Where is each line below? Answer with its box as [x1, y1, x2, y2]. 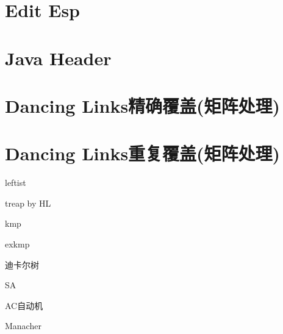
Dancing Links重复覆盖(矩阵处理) [5, 141, 281, 166]
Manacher [5, 319, 41, 332]
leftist [5, 176, 26, 189]
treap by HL [5, 196, 51, 209]
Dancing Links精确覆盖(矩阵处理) [5, 93, 281, 118]
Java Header [5, 45, 112, 70]
